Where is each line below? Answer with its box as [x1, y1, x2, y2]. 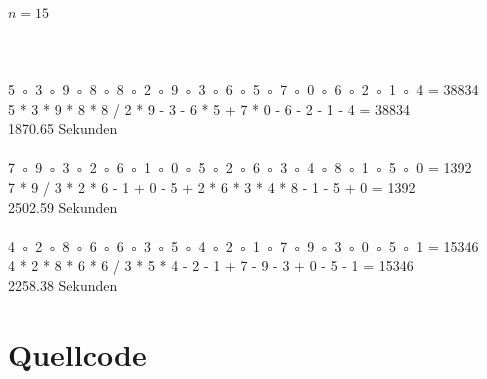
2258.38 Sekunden [8, 274, 118, 295]
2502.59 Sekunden [8, 196, 118, 217]
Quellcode [8, 333, 147, 374]
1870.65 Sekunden [8, 118, 118, 139]
